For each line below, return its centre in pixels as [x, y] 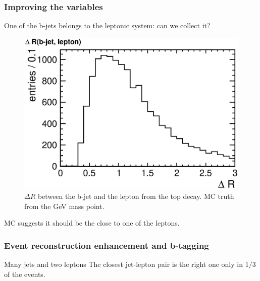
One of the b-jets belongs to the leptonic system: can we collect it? [107, 25]
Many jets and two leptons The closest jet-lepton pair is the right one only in [123, 264]
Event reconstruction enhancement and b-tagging [107, 245]
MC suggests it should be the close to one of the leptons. [92, 223]
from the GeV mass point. [64, 206]
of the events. [25, 274]
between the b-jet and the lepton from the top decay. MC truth [136, 196]
